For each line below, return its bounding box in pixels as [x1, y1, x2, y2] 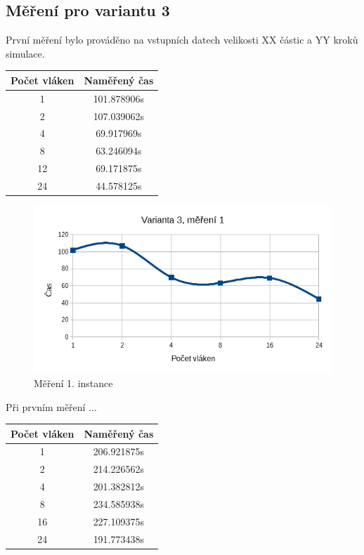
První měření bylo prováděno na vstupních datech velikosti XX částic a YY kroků [6, 32, 358, 47]
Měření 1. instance [34, 375, 113, 390]
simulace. [6, 46, 45, 60]
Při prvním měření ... [6, 399, 97, 414]
